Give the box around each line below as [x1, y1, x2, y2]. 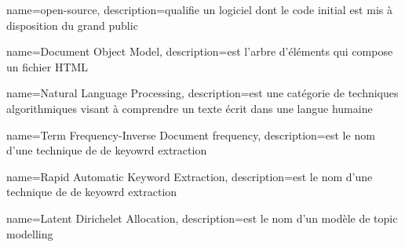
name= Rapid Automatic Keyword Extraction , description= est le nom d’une [6, 168, 373, 184]
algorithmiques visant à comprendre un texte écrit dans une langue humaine [6, 100, 373, 116]
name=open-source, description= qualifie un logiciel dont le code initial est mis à [6, 2, 392, 17]
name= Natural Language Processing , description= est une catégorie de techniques [6, 85, 399, 101]
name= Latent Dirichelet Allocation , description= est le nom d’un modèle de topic [6, 209, 398, 226]
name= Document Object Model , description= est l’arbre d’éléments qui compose [6, 43, 393, 60]
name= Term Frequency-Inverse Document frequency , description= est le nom [6, 126, 375, 143]
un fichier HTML [6, 58, 89, 74]
